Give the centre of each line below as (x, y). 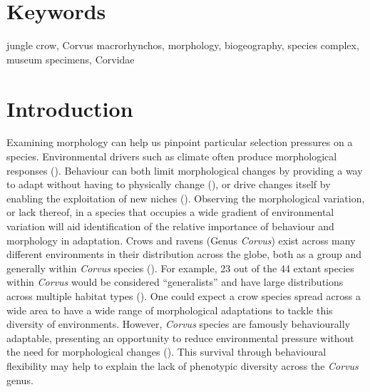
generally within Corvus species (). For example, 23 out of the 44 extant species (180, 268)
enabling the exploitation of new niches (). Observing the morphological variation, (186, 198)
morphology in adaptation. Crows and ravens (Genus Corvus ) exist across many (181, 240)
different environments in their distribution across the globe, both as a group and (184, 254)
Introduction (70, 108)
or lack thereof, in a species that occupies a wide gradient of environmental (170, 212)
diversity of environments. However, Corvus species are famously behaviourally (179, 324)
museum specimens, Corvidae (71, 59)
